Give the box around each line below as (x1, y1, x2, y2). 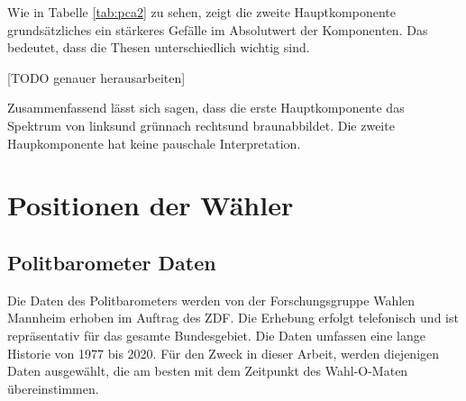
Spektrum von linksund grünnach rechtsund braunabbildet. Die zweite (7, 115, 395, 134)
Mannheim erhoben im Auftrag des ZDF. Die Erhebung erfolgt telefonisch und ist (7, 308, 459, 327)
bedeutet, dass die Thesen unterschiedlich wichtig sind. (7, 38, 310, 57)
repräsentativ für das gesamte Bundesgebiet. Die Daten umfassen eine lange (7, 325, 425, 344)
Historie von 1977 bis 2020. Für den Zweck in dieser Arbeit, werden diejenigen (7, 343, 440, 362)
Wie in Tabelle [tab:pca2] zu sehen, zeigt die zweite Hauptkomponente (7, 3, 396, 21)
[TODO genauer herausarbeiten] (7, 68, 186, 87)
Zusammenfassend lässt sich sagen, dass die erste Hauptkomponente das (7, 98, 405, 117)
